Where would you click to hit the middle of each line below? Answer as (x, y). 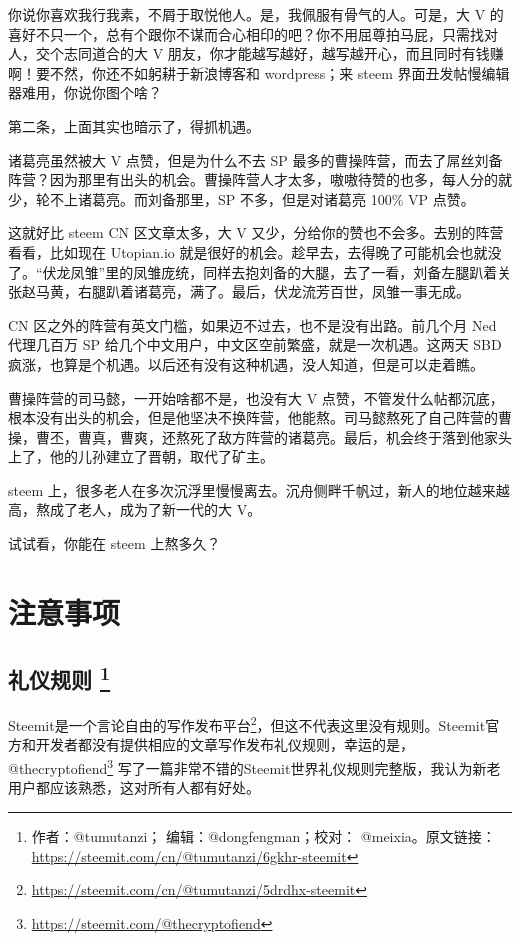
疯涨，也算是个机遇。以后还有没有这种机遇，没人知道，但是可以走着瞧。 (246, 363)
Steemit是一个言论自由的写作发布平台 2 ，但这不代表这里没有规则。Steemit (247, 723)
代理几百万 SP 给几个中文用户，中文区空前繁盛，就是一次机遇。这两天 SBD (255, 344)
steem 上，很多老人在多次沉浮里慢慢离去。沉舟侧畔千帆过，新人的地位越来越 (259, 489)
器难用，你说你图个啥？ (85, 92)
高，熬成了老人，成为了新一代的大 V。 (135, 509)
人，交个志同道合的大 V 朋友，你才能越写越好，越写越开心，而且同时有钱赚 (256, 53)
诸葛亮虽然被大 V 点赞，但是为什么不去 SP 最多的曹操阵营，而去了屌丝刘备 (255, 159)
